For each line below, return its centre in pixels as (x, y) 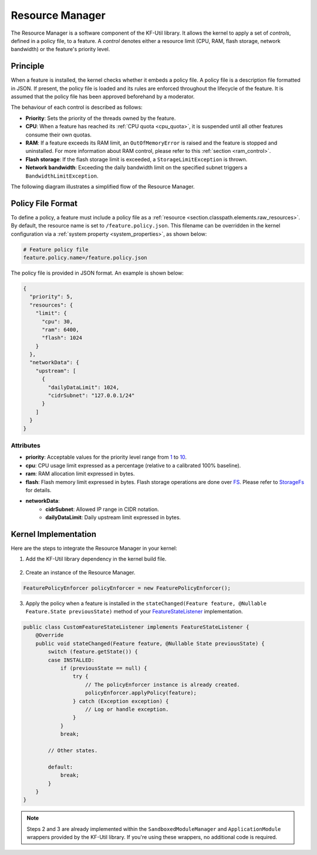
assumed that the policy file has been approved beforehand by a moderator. (103, 96)
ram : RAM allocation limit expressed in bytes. (80, 474)
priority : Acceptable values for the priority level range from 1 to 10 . (106, 457)
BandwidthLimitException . (62, 176)
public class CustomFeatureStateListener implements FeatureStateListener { (136, 627)
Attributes (26, 445)
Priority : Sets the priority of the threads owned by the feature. (101, 118)
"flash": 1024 (62, 338)
